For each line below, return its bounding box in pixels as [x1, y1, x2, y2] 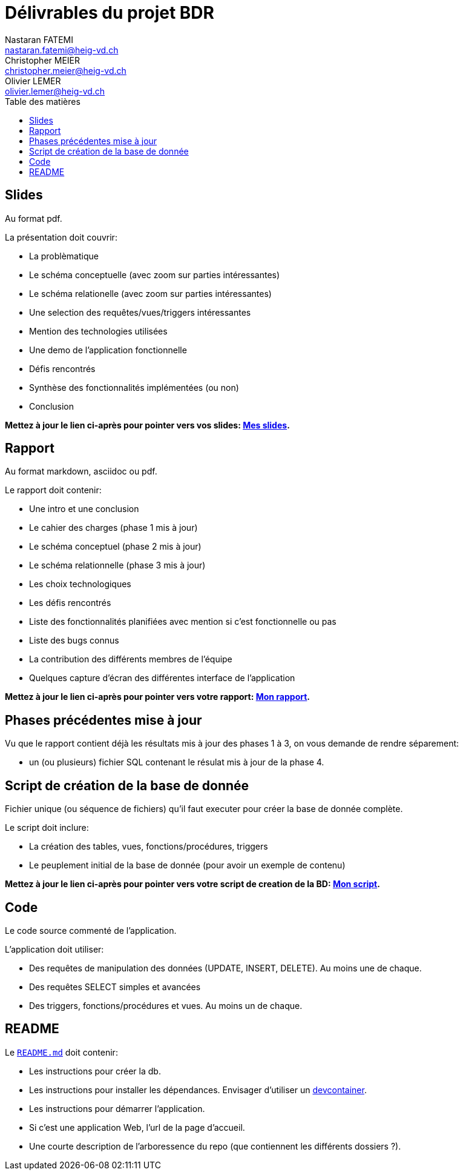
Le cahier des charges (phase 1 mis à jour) [29, 522, 198, 533]
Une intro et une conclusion [29, 504, 139, 514]
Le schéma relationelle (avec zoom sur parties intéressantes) [29, 288, 272, 299]
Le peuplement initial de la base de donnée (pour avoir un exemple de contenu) [29, 860, 346, 871]
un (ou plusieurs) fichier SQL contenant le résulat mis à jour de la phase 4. [29, 757, 324, 768]
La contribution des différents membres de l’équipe [29, 654, 232, 665]
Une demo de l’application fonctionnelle [29, 344, 187, 355]
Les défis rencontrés [29, 597, 111, 608]
